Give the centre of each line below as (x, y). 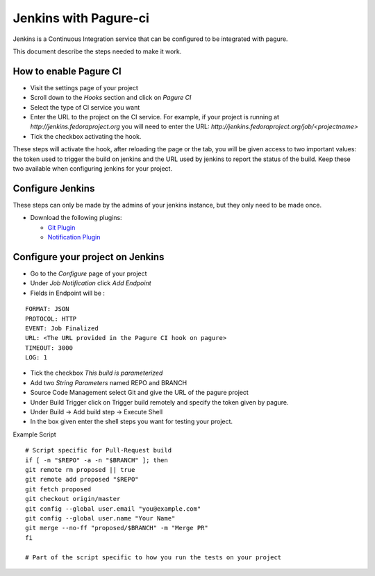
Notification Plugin (74, 237)
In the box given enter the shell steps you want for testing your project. (131, 422)
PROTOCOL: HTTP (51, 319)
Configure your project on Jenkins (89, 257)
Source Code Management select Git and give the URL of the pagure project (140, 393)
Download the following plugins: (76, 218)
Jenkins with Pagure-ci (81, 18)
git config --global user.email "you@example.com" (113, 509)
